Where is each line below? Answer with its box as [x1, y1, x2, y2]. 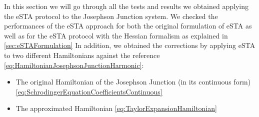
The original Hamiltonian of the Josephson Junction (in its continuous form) [15, 76, 251, 87]
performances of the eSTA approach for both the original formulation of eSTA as [4, 20, 252, 31]
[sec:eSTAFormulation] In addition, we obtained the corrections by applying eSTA [4, 40, 255, 50]
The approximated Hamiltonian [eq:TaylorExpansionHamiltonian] [15, 103, 217, 113]
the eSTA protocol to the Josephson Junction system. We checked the [4, 10, 218, 21]
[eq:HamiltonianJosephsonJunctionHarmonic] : [4, 59, 144, 70]
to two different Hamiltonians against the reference [4, 49, 160, 60]
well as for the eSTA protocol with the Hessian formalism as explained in [4, 30, 228, 40]
